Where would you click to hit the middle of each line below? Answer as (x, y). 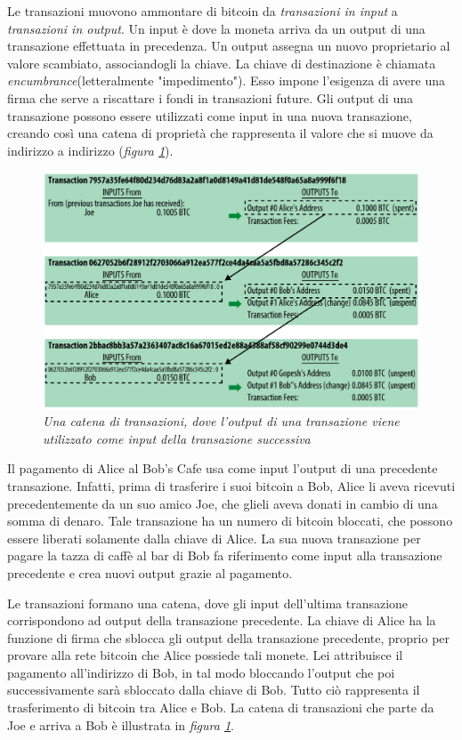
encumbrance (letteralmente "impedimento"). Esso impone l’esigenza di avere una (226, 80)
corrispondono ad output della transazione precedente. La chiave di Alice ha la (222, 620)
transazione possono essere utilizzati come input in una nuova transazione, (210, 115)
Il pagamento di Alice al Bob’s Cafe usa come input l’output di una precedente (223, 468)
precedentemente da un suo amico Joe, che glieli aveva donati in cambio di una (223, 503)
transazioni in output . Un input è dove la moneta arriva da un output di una (216, 28)
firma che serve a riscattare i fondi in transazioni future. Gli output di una (210, 97)
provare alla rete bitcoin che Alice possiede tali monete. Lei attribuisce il (205, 655)
